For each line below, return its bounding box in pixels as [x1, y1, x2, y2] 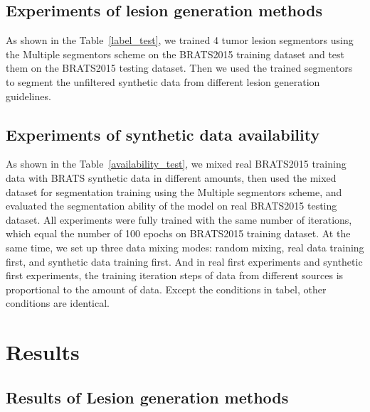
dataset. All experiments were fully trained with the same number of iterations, [6, 212, 352, 227]
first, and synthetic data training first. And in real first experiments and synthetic [6, 254, 363, 269]
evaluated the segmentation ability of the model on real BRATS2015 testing [6, 198, 337, 213]
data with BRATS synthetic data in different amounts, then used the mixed [6, 170, 337, 185]
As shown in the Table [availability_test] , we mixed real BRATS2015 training [6, 156, 347, 171]
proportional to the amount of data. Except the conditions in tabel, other [6, 281, 327, 296]
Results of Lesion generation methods [6, 386, 289, 408]
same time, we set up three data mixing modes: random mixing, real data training [6, 239, 364, 254]
